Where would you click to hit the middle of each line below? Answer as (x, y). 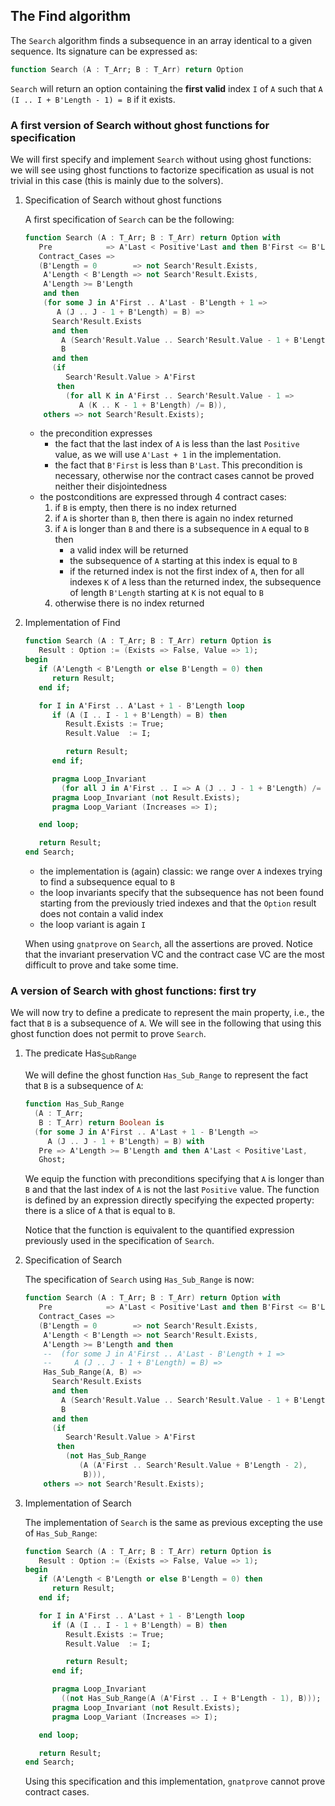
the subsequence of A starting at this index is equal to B (183, 561)
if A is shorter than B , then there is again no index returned (174, 518)
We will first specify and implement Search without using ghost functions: (161, 159)
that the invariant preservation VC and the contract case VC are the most (174, 955)
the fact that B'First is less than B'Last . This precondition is (178, 465)
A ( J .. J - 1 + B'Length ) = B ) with (126, 1141)
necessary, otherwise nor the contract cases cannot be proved (184, 476)
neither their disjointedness (111, 486)
